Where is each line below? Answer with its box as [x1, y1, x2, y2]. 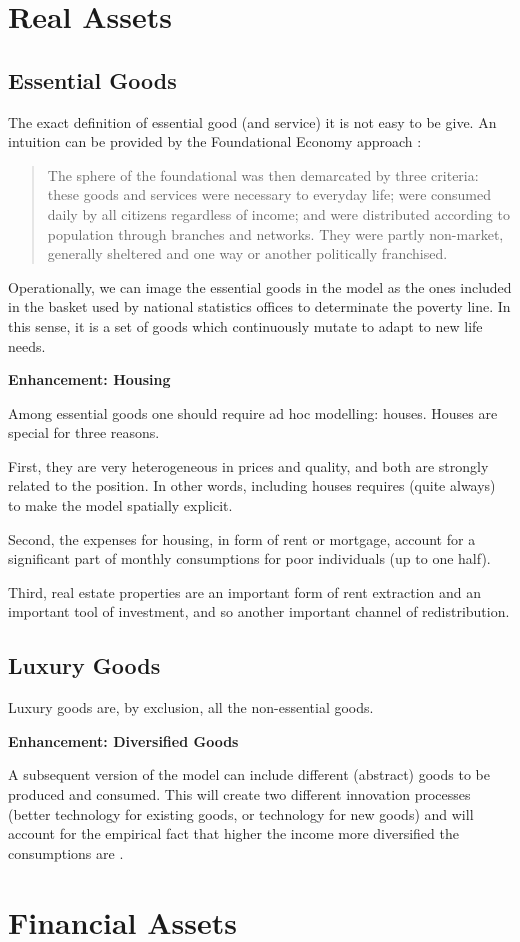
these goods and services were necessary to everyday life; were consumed [47, 184, 491, 205]
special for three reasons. [8, 422, 160, 443]
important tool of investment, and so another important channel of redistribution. [8, 601, 510, 622]
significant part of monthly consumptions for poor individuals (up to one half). [8, 548, 491, 569]
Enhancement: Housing [8, 369, 171, 390]
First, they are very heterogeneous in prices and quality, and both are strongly [8, 455, 489, 476]
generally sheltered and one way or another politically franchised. [47, 243, 448, 264]
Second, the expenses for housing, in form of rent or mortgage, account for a [8, 528, 476, 549]
